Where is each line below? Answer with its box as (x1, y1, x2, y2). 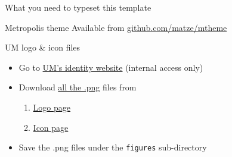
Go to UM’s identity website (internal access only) (18, 61, 203, 73)
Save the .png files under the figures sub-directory (18, 141, 207, 153)
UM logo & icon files (5, 41, 81, 54)
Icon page (33, 121, 69, 133)
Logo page (33, 101, 71, 113)
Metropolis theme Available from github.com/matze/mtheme (5, 21, 227, 33)
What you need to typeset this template (5, 1, 151, 13)
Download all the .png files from (18, 81, 137, 93)
